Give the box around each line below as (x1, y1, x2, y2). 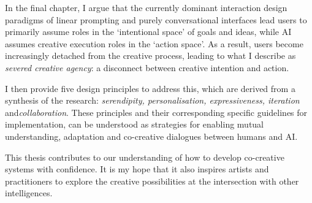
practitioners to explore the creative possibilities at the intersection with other (5, 174, 299, 187)
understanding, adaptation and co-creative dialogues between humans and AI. (5, 129, 298, 142)
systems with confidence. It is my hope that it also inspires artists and (5, 163, 269, 175)
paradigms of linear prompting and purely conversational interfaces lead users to (5, 13, 307, 26)
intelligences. (5, 186, 53, 199)
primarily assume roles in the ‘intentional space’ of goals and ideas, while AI (5, 25, 292, 38)
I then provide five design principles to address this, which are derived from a (5, 82, 295, 94)
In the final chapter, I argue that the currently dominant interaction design (5, 1, 287, 13)
